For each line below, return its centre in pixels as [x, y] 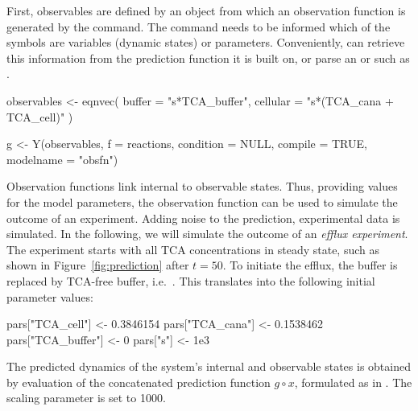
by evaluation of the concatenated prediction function [139, 382]
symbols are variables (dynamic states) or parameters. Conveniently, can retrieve [206, 42]
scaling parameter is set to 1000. [86, 398]
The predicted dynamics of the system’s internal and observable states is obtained [209, 366]
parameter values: [50, 296]
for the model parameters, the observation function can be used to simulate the [202, 201]
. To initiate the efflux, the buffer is [310, 265]
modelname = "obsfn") [62, 159]
